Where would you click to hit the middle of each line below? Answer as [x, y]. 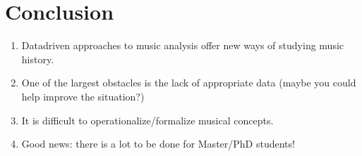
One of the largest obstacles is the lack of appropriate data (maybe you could [189, 83]
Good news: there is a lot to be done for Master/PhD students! [158, 144]
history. [38, 59]
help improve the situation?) [83, 96]
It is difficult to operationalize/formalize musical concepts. [147, 120]
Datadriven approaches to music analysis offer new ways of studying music [182, 45]
